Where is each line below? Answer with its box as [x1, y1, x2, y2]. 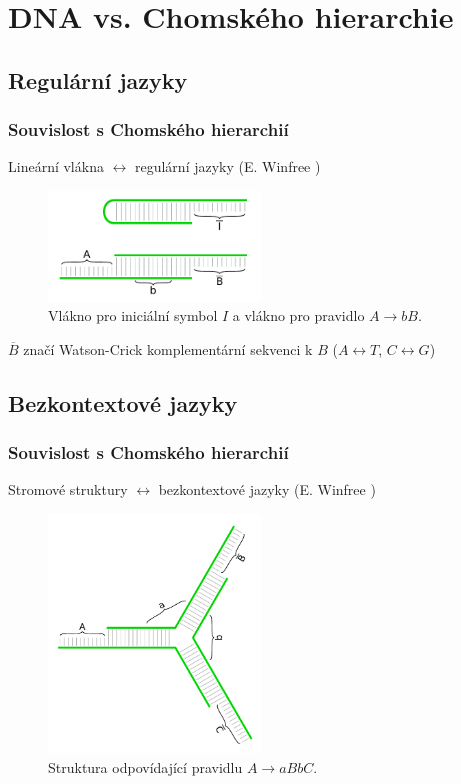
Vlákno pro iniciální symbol [48, 305, 218, 326]
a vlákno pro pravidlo [232, 305, 365, 326]
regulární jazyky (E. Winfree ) [134, 156, 321, 177]
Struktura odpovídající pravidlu [48, 756, 243, 777]
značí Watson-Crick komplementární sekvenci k [23, 338, 313, 359]
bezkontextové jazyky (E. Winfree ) [158, 479, 376, 500]
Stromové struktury [8, 479, 128, 500]
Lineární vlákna [8, 156, 104, 177]
